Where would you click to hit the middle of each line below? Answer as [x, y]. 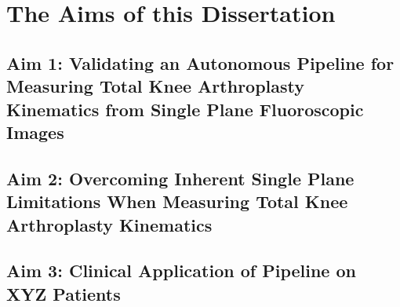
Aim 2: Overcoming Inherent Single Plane [180, 178]
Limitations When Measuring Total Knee [177, 201]
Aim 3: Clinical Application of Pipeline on [181, 270]
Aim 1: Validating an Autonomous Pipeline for [200, 62]
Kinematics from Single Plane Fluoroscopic [185, 109]
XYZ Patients [64, 293]
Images [35, 132]
